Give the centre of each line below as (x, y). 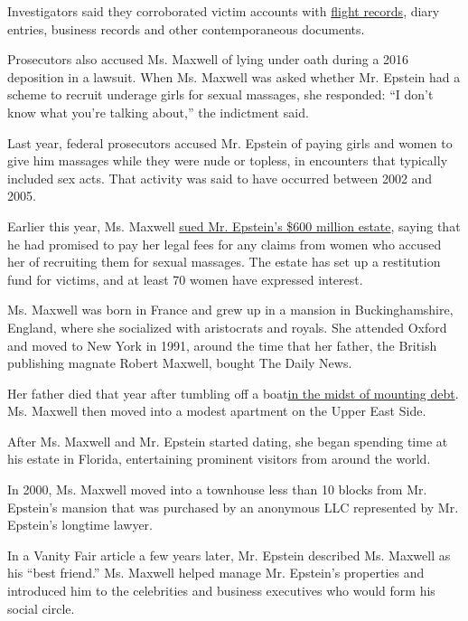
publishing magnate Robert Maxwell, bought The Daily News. (180, 363)
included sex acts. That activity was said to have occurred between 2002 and (220, 178)
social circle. (41, 608)
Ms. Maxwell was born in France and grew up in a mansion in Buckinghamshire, (230, 310)
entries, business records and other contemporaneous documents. (186, 28)
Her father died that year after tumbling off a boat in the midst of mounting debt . (233, 393)
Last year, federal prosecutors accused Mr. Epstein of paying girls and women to (230, 142)
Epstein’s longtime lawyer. (80, 525)
